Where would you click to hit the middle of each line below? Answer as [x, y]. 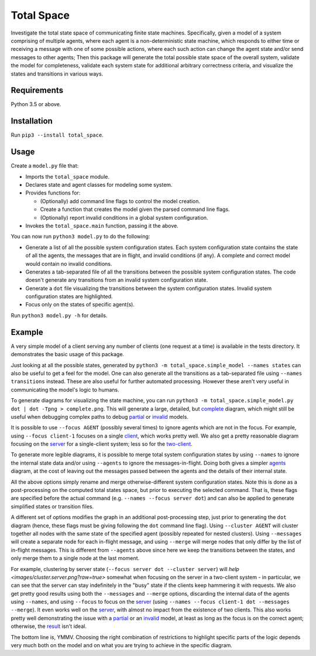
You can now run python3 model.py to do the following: [80, 237]
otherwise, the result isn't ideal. [49, 626]
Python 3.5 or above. [36, 104]
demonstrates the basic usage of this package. [68, 354]
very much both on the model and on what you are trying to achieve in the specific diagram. [121, 645]
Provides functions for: [53, 193]
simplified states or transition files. [52, 506]
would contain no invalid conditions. [69, 264]
